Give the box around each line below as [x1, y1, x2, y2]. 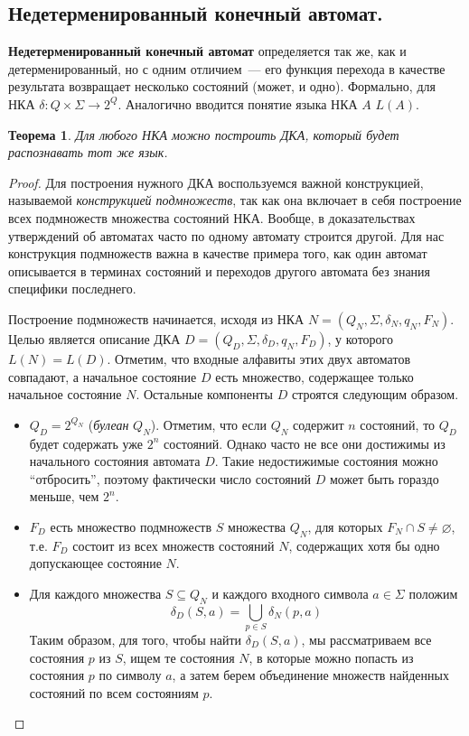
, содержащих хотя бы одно [288, 536, 440, 554]
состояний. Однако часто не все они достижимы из [163, 433, 446, 452]
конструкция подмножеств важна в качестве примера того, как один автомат [8, 244, 427, 263]
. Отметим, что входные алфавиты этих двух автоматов [107, 349, 411, 368]
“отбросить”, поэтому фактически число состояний [29, 469, 312, 488]
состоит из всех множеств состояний [72, 536, 275, 554]
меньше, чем [29, 487, 99, 506]
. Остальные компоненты [136, 385, 273, 404]
